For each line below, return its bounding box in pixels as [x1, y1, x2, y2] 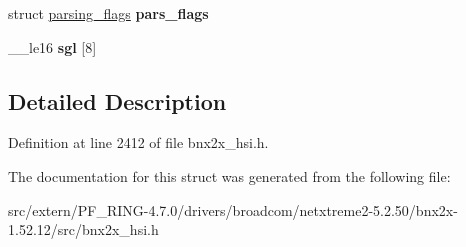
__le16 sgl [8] [8, 36, 97, 57]
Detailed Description [8, 85, 227, 116]
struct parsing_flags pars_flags [8, 3, 209, 23]
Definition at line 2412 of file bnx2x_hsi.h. [8, 132, 269, 153]
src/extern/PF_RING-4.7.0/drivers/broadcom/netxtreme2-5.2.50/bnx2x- [8, 199, 458, 220]
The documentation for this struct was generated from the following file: [8, 165, 451, 186]
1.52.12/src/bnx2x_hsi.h [8, 219, 159, 240]
